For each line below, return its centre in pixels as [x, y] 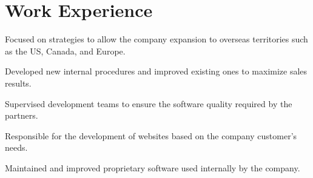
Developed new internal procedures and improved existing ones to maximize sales [156, 71]
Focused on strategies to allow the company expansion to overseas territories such [156, 39]
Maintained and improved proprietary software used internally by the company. [153, 167]
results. [18, 83]
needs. [16, 147]
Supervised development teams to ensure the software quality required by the [149, 103]
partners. [22, 115]
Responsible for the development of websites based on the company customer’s [151, 135]
